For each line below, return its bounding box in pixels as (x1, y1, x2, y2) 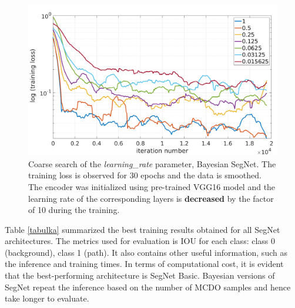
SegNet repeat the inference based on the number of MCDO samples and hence (5, 280, 291, 293)
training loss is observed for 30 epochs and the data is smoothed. (28, 169, 262, 181)
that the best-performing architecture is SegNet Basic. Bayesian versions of (5, 269, 275, 282)
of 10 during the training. (28, 204, 120, 216)
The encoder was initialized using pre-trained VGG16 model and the (28, 180, 276, 192)
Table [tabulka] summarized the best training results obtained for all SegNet (5, 223, 280, 235)
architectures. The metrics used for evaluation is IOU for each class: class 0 (5, 235, 276, 247)
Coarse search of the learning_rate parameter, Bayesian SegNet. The (28, 157, 276, 170)
